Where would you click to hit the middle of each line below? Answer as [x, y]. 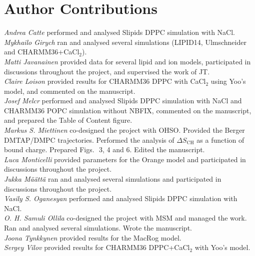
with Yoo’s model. [222, 247]
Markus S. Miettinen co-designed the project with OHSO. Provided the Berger [124, 130]
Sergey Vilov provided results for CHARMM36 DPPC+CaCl [97, 247]
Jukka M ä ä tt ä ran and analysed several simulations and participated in [113, 179]
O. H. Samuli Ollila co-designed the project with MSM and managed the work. [125, 218]
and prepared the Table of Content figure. [68, 120]
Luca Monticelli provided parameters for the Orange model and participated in [125, 159]
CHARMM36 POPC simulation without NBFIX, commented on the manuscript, [128, 110]
